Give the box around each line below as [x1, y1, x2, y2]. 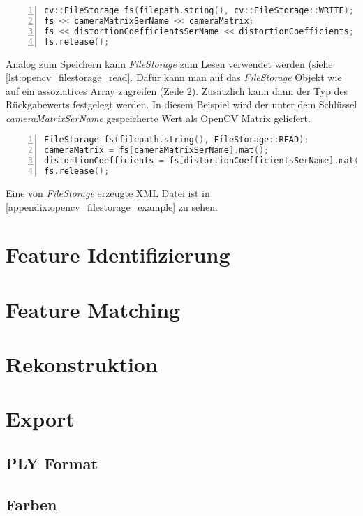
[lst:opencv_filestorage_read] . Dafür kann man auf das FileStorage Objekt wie [6, 70, 342, 84]
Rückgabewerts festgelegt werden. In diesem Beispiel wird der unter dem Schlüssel [6, 97, 357, 112]
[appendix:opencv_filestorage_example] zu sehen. [6, 199, 218, 214]
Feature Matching [6, 295, 181, 323]
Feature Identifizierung [6, 240, 230, 269]
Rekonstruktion [6, 350, 158, 378]
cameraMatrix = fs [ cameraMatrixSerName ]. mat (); [44, 145, 269, 156]
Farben [6, 493, 57, 515]
